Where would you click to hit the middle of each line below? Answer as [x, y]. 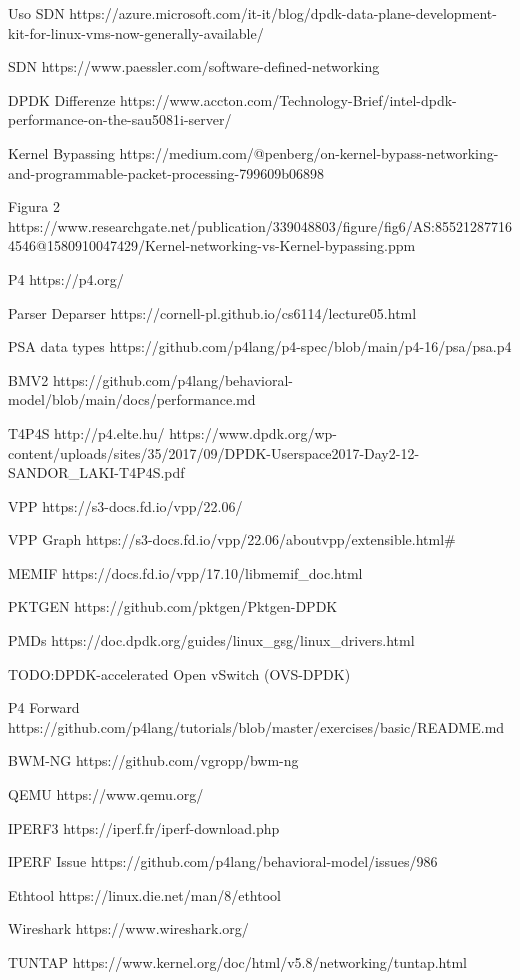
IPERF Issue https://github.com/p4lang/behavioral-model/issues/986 [223, 861]
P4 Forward [44, 707]
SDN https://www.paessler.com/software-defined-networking [194, 66]
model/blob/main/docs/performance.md [132, 399]
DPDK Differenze [62, 99]
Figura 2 [34, 206]
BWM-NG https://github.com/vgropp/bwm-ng [153, 760]
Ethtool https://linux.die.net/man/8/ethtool [144, 894]
